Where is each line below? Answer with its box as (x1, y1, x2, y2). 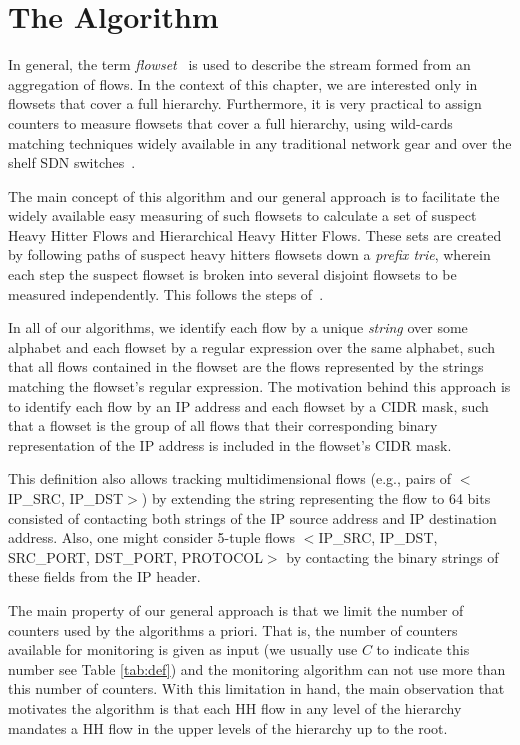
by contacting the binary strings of (286, 546, 499, 567)
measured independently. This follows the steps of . (8, 283, 324, 304)
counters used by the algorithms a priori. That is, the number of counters (8, 619, 458, 640)
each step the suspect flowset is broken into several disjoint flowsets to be (8, 264, 457, 285)
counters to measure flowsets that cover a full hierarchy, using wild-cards (8, 112, 453, 133)
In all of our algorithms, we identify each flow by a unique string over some (8, 317, 468, 338)
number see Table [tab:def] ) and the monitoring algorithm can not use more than (8, 658, 506, 679)
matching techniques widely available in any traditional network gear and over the (8, 132, 512, 153)
